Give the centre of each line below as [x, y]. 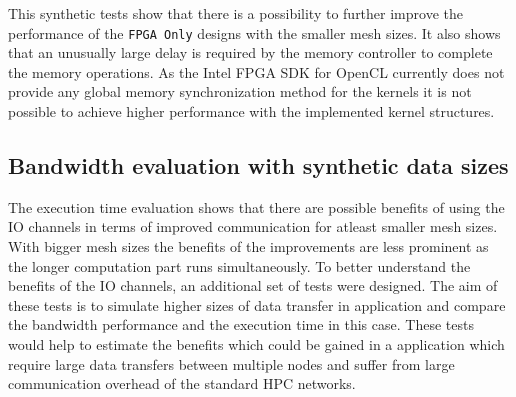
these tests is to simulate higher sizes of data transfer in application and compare [257, 304]
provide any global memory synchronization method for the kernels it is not [240, 91]
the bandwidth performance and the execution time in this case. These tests [241, 324]
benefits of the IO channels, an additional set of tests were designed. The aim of [253, 285]
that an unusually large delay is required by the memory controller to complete [250, 52]
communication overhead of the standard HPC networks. [182, 383]
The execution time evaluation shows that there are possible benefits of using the [256, 206]
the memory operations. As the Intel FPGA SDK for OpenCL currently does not [256, 71]
